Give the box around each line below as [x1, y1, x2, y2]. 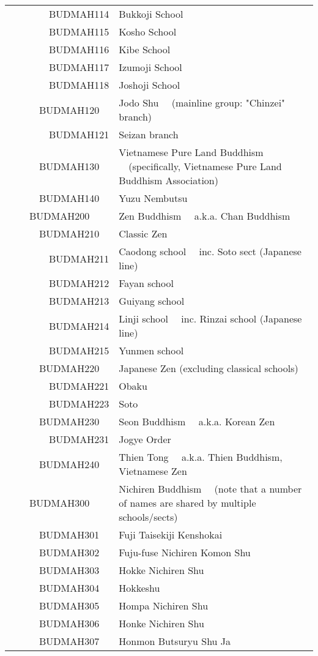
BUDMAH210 [39, 226, 100, 240]
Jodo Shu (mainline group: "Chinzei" [119, 95, 286, 110]
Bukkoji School [119, 7, 183, 21]
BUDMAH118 [49, 78, 109, 92]
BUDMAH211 [49, 251, 109, 266]
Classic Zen [119, 226, 168, 240]
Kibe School [119, 42, 171, 56]
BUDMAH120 [39, 102, 100, 117]
